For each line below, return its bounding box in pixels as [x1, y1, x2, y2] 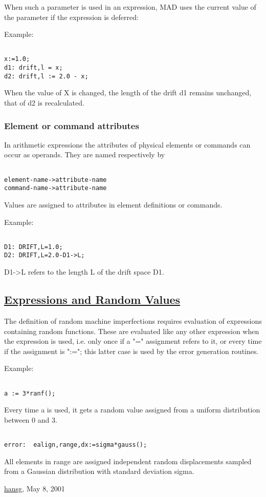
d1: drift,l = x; [4, 64, 63, 72]
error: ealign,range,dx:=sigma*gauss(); [4, 441, 147, 449]
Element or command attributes [4, 119, 139, 132]
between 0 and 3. [4, 414, 57, 425]
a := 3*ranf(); [4, 389, 56, 397]
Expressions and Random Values [4, 292, 181, 307]
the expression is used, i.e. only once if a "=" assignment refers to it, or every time [4, 336, 262, 346]
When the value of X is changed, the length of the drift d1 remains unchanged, [4, 87, 252, 98]
